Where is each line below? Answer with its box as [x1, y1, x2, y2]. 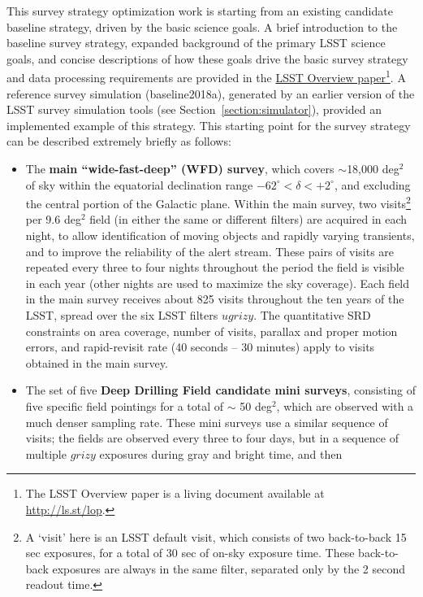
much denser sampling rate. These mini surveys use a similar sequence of [25, 413, 388, 430]
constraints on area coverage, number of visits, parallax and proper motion [25, 322, 398, 339]
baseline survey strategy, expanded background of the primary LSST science [6, 34, 386, 51]
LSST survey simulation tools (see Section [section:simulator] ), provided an [6, 101, 382, 118]
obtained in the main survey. [25, 354, 168, 371]
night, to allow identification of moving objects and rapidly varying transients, [25, 227, 415, 244]
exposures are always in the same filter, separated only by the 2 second [52, 560, 406, 577]
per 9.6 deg [25, 211, 81, 228]
